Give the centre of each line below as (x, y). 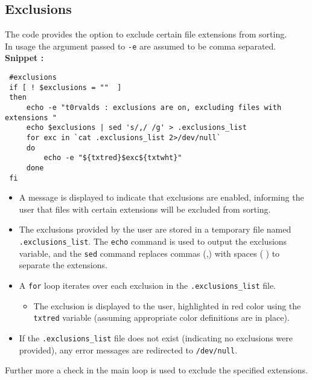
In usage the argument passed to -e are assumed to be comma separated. (141, 46)
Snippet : (24, 58)
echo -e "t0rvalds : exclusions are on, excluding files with (154, 108)
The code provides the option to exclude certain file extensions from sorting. (146, 34)
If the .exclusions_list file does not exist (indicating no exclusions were (156, 337)
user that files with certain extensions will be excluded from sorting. (145, 209)
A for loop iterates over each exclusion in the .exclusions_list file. (147, 285)
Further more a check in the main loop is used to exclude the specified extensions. (156, 370)
